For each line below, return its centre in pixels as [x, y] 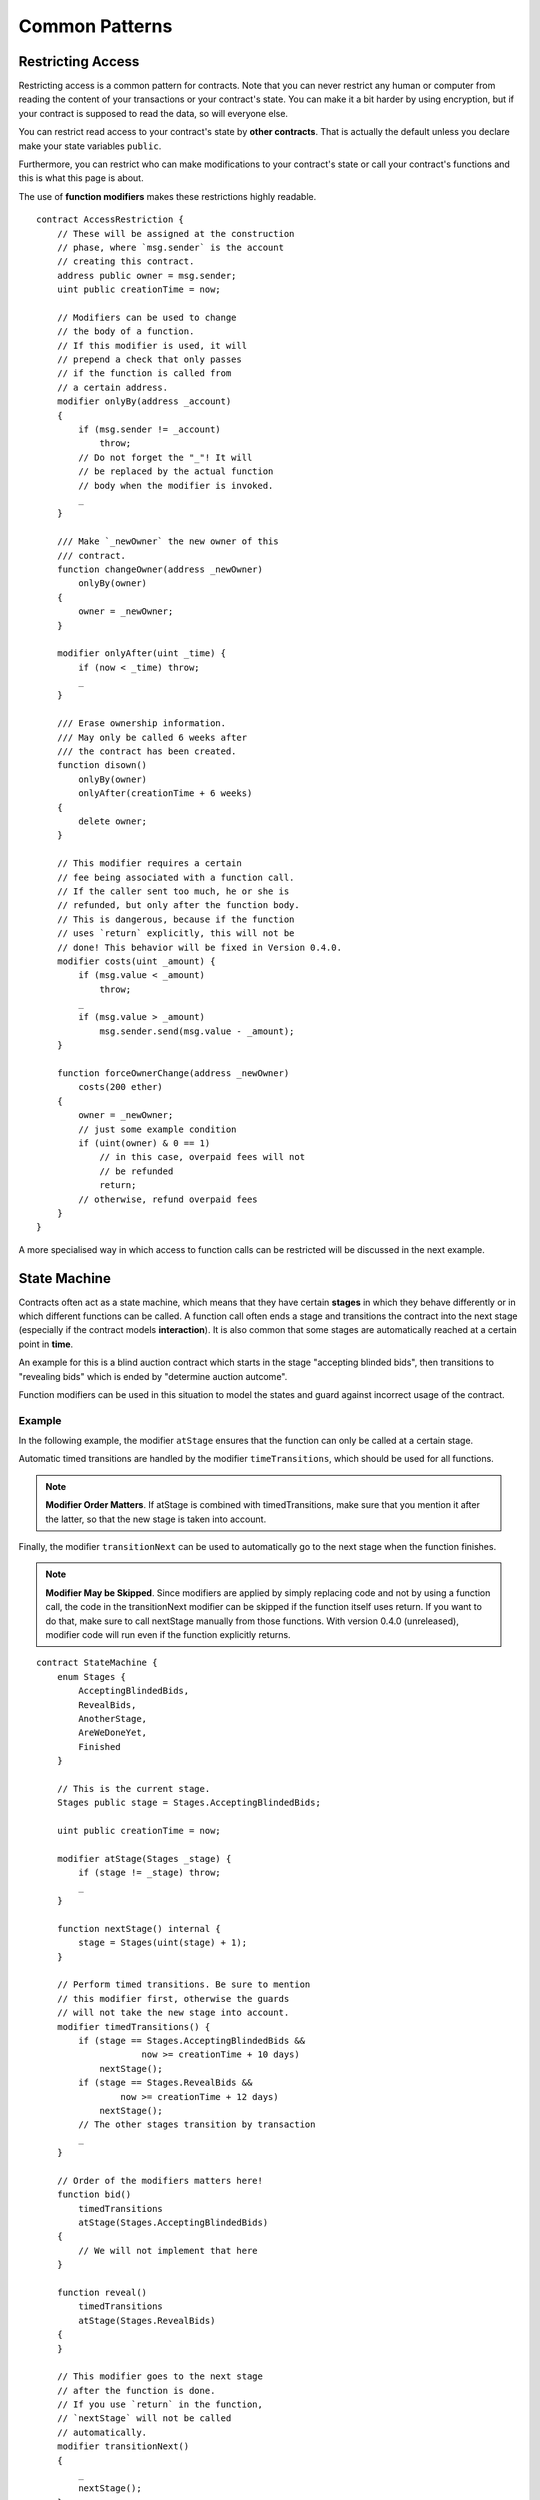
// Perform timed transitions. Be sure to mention [183, 1984]
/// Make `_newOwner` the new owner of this [167, 541]
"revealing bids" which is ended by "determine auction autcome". [153, 1376]
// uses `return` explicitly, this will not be [175, 933]
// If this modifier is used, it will [152, 345]
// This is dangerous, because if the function [175, 919]
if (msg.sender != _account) [150, 429]
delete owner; [113, 821]
